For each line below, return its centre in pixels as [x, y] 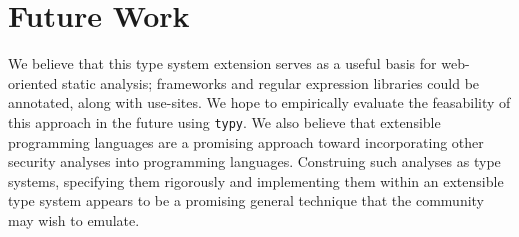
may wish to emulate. [74, 219]
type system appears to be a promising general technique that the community [246, 200]
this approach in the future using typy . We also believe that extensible [224, 121]
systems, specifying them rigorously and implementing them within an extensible [256, 180]
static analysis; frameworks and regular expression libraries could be [271, 82]
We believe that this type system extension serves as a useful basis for [222, 63]
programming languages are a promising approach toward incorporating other [246, 141]
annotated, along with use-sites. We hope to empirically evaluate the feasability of [259, 102]
